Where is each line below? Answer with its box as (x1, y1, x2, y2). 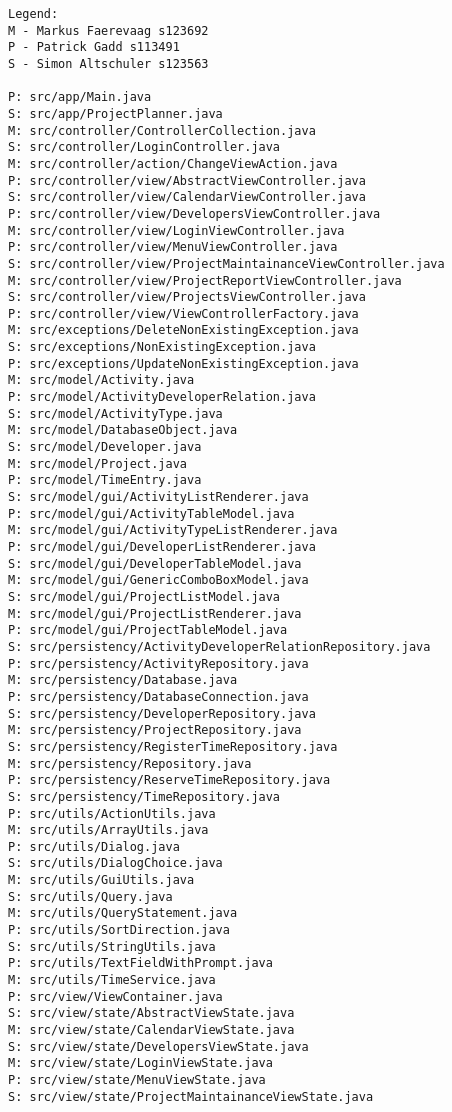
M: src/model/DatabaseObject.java (8, 423, 238, 438)
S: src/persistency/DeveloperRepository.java (8, 706, 316, 721)
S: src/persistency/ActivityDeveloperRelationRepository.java (8, 639, 431, 654)
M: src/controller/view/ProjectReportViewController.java (8, 273, 402, 288)
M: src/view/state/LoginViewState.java (8, 1056, 273, 1071)
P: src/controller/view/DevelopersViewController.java (8, 206, 381, 221)
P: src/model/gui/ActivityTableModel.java (8, 506, 295, 521)
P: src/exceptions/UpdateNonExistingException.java (8, 356, 359, 371)
